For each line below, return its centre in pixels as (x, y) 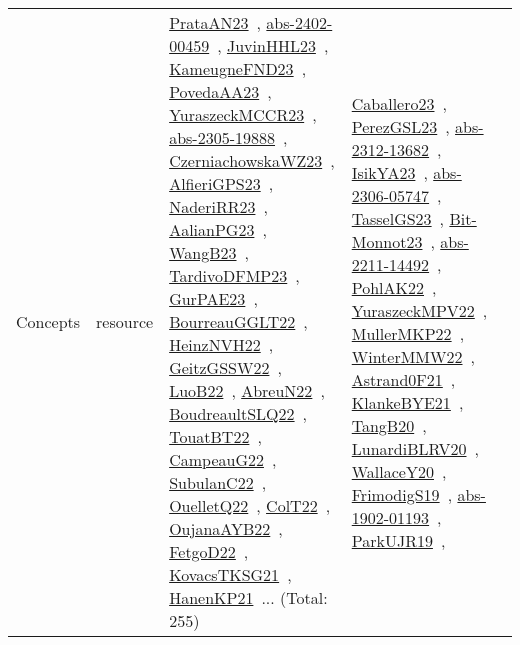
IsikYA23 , (389, 172)
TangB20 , (389, 425)
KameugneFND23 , (238, 68)
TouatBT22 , (215, 436)
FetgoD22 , (209, 551)
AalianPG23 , (218, 229)
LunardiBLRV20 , (415, 448)
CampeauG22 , (223, 459)
